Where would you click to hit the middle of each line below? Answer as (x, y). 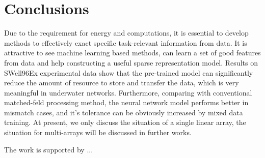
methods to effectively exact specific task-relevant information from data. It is (126, 42)
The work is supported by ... (49, 149)
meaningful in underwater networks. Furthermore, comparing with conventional (128, 92)
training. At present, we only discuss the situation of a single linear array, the (125, 122)
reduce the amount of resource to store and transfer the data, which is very (122, 83)
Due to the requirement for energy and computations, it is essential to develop (126, 33)
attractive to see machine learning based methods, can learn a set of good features (132, 53)
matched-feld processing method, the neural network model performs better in (126, 102)
